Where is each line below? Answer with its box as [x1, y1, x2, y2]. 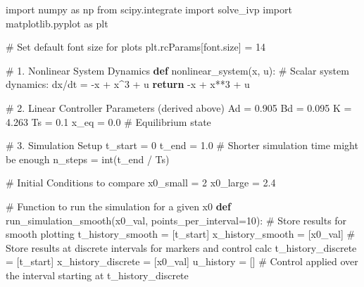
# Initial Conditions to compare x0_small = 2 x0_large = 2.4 [6, 175, 276, 190]
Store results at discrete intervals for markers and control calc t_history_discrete [6, 240, 357, 255]
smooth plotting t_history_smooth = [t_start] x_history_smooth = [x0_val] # [6, 227, 356, 241]
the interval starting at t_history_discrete [6, 267, 189, 282]
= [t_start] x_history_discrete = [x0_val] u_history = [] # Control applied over [6, 254, 358, 269]
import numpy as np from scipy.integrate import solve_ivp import [6, 2, 292, 16]
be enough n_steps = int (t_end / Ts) [6, 151, 170, 166]
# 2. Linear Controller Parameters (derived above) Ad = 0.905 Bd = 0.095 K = [6, 100, 352, 115]
